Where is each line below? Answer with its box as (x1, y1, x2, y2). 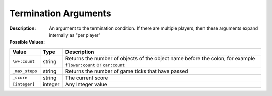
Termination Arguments (9, 8, 111, 19)
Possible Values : (9, 39, 45, 45)
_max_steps (12, 68, 38, 74)
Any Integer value (65, 81, 107, 88)
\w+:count (12, 59, 35, 64)
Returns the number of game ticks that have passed (65, 68, 188, 75)
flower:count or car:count (65, 61, 125, 68)
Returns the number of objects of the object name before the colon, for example (65, 55, 255, 62)
